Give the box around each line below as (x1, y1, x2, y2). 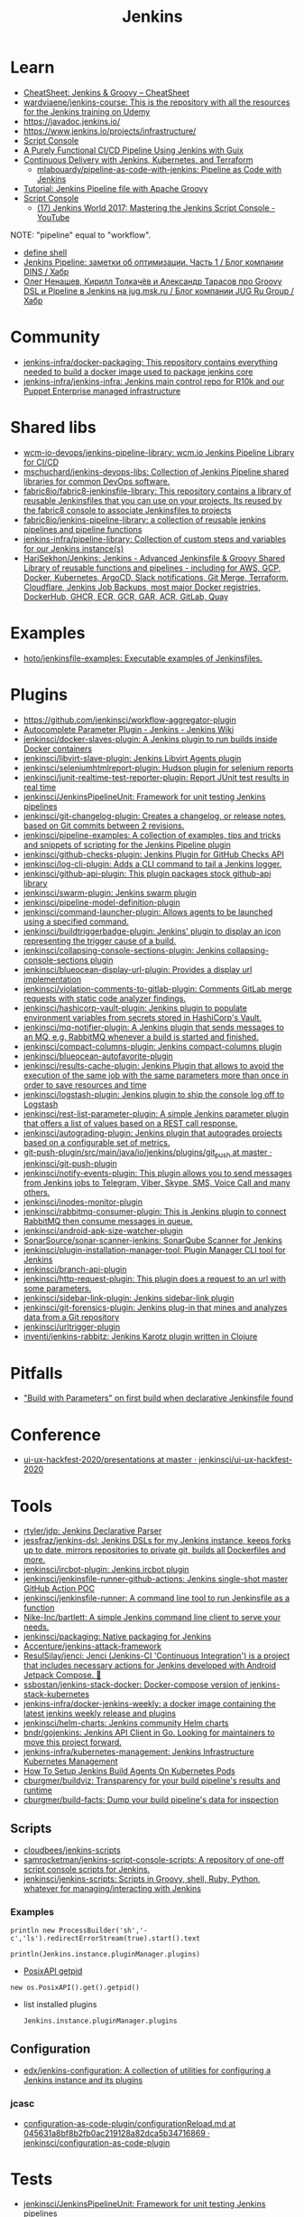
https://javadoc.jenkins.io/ (23, 116, 121, 127)
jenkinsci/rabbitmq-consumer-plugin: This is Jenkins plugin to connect (23, 1206, 287, 1217)
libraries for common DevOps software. (23, 476, 170, 486)
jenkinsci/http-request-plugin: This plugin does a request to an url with (23, 1273, 287, 1285)
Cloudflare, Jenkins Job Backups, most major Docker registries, (23, 581, 261, 592)
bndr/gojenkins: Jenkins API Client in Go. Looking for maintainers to (23, 1727, 275, 1738)
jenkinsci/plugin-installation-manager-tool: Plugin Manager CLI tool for (23, 1245, 286, 1256)
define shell (23, 247, 68, 258)
